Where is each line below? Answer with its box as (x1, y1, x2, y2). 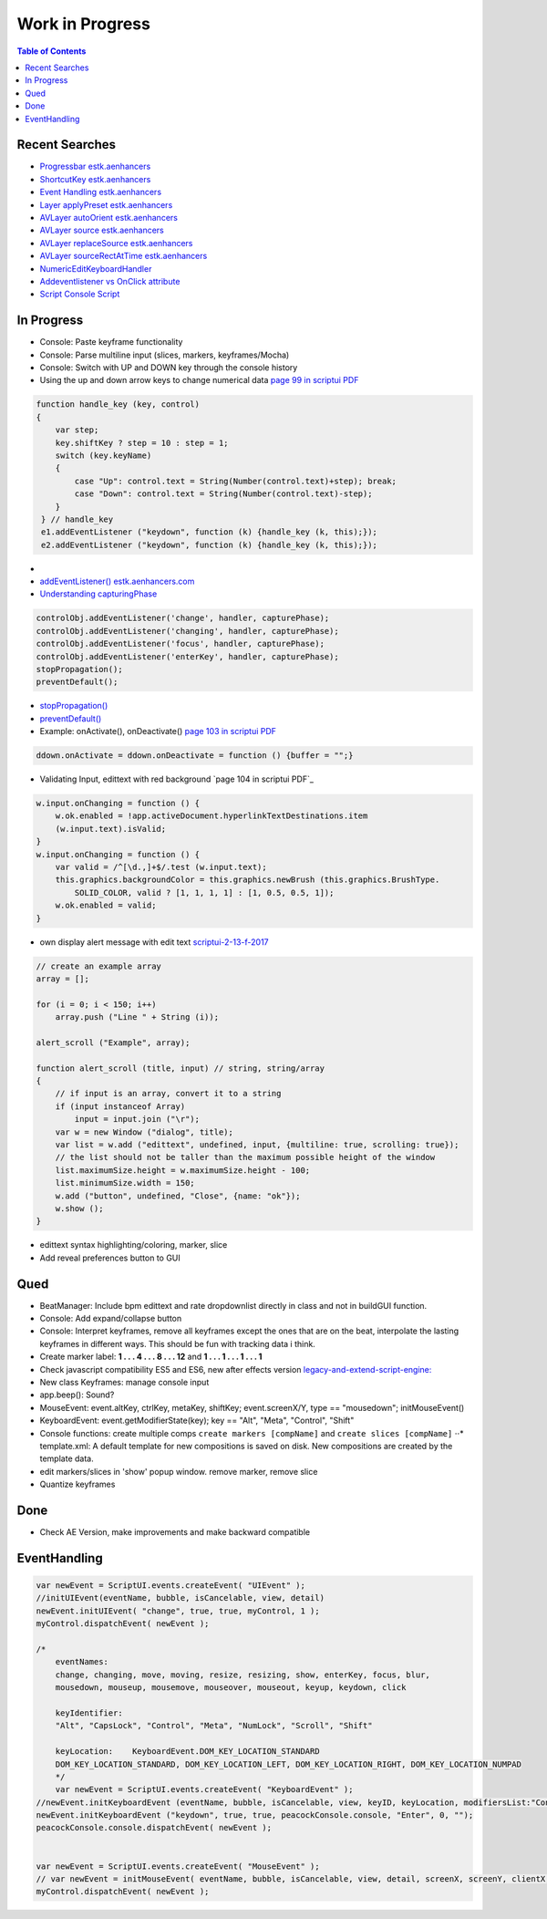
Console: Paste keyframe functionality (39, 337, 183, 347)
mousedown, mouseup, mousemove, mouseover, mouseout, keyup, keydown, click (55, 1683, 407, 1693)
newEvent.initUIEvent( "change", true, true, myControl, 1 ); (36, 1605, 320, 1616)
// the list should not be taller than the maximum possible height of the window (55, 1152, 436, 1163)
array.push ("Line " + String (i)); (55, 1012, 219, 1022)
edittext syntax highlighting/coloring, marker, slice (39, 1240, 228, 1250)
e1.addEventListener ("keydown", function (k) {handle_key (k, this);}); (41, 527, 378, 537)
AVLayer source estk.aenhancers (39, 224, 164, 236)
